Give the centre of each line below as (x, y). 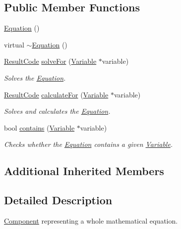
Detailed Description (58, 200)
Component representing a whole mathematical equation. (91, 220)
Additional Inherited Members (84, 171)
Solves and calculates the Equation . (57, 111)
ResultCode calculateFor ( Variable (56, 94)
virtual (14, 44)
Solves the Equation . (35, 77)
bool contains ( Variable (39, 127)
